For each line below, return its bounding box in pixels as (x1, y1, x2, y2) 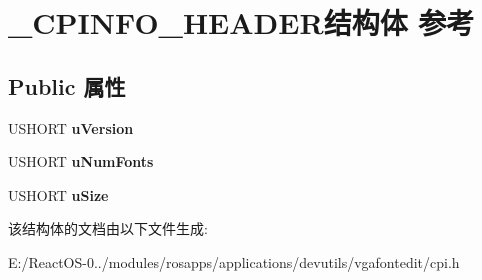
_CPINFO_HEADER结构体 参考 (8, 2, 475, 43)
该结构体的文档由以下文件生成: (8, 218, 208, 239)
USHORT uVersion (8, 117, 134, 138)
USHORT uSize (8, 184, 109, 205)
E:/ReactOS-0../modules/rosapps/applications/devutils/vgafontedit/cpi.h (8, 251, 460, 272)
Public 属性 (8, 70, 126, 101)
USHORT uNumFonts (8, 151, 154, 172)
